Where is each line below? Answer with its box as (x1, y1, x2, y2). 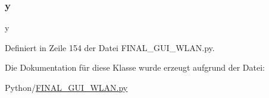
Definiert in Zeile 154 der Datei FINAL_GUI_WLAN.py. (5, 41, 215, 53)
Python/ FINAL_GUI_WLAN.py (5, 81, 128, 93)
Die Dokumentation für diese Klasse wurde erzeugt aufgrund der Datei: (5, 61, 265, 74)
